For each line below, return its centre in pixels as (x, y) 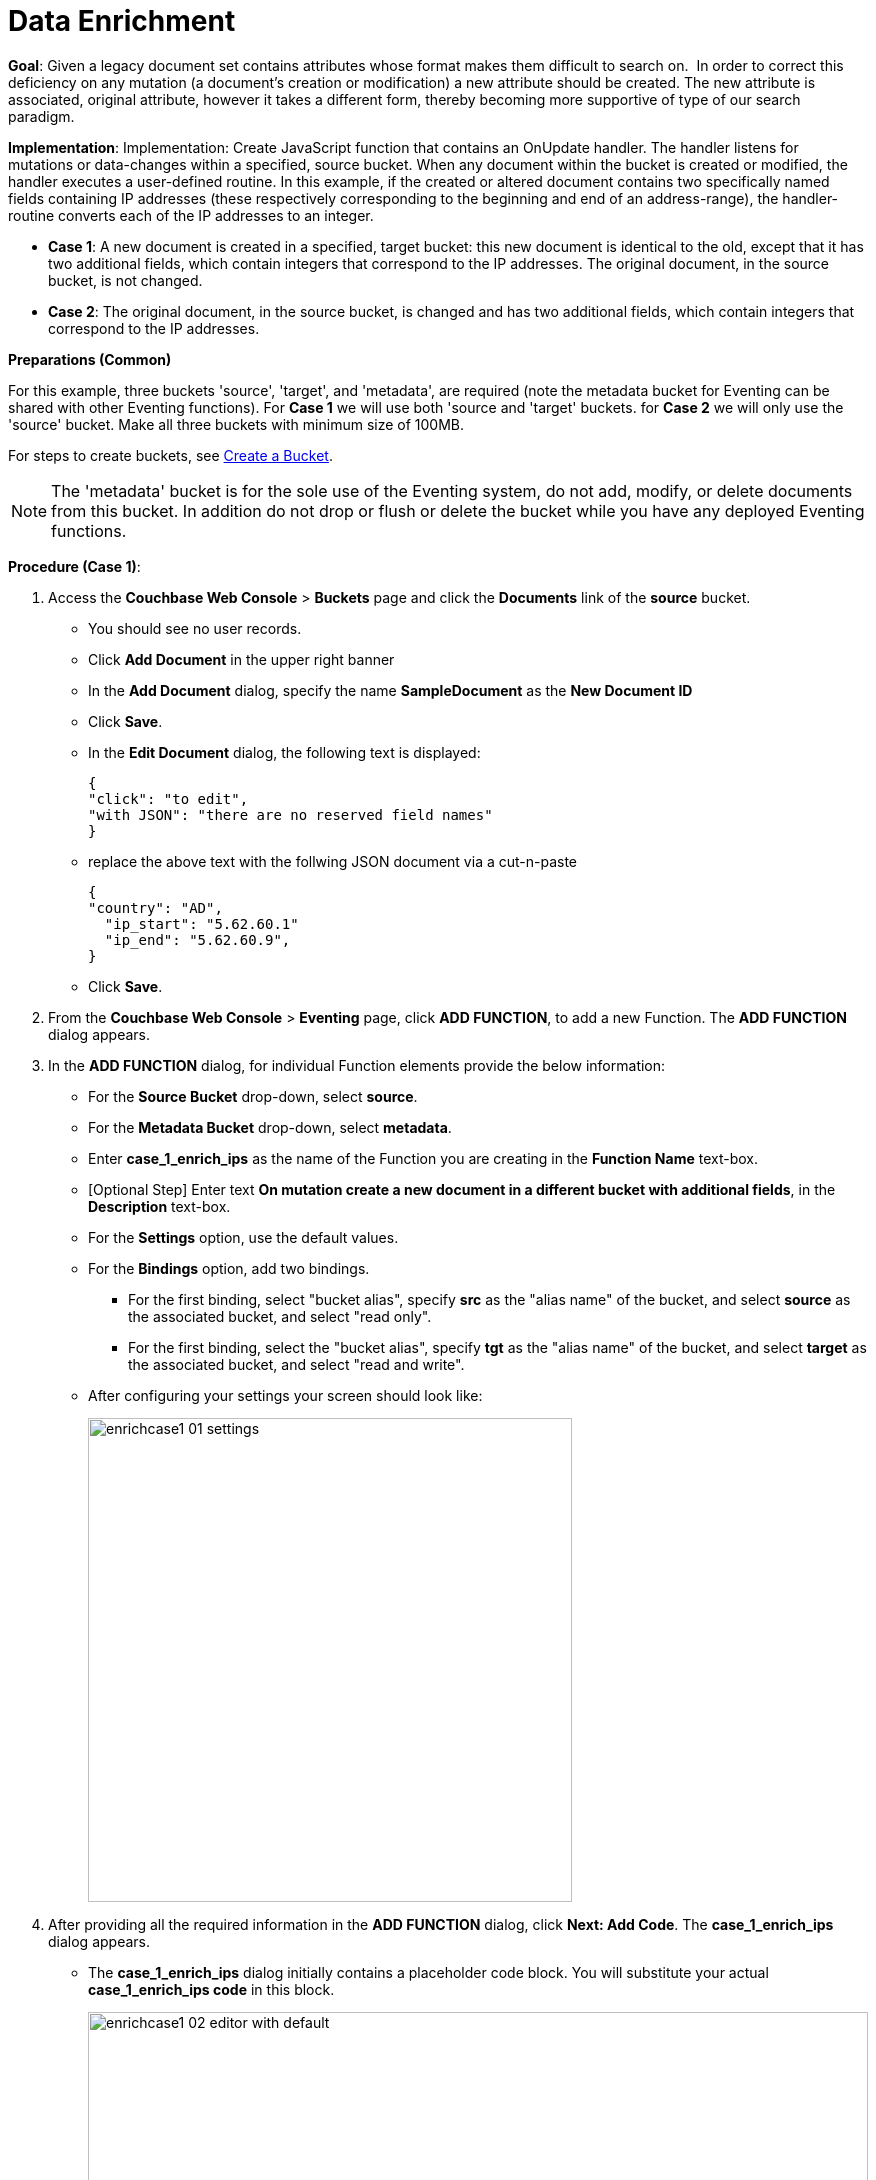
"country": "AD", (155, 907)
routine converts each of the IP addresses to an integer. (191, 215)
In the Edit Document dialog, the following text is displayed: (284, 752)
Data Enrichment (122, 21)
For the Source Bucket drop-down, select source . (253, 1096)
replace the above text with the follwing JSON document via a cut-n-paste (333, 861)
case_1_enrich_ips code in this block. (211, 1989)
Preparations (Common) (90, 359)
